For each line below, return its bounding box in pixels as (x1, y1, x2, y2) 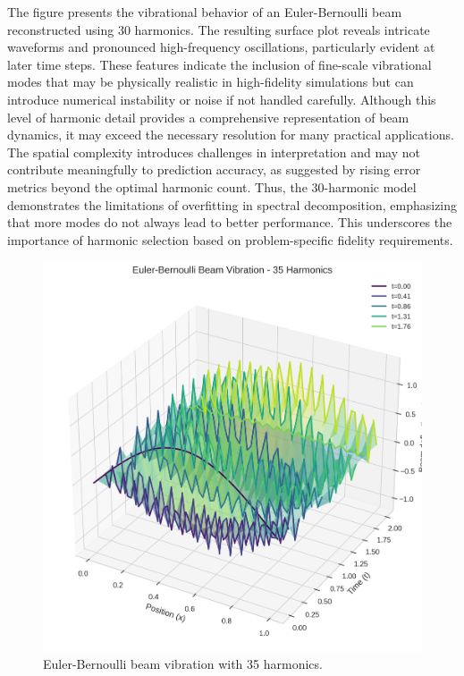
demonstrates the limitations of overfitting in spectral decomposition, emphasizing (7, 195, 458, 214)
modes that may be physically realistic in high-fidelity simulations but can (7, 72, 414, 91)
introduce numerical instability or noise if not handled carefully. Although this (7, 89, 436, 108)
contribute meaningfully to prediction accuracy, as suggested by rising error (7, 160, 421, 179)
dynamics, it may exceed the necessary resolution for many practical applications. (7, 125, 454, 144)
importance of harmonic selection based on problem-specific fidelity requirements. (7, 230, 453, 249)
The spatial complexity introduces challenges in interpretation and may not (7, 142, 420, 161)
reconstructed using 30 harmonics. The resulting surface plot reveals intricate (7, 20, 430, 38)
